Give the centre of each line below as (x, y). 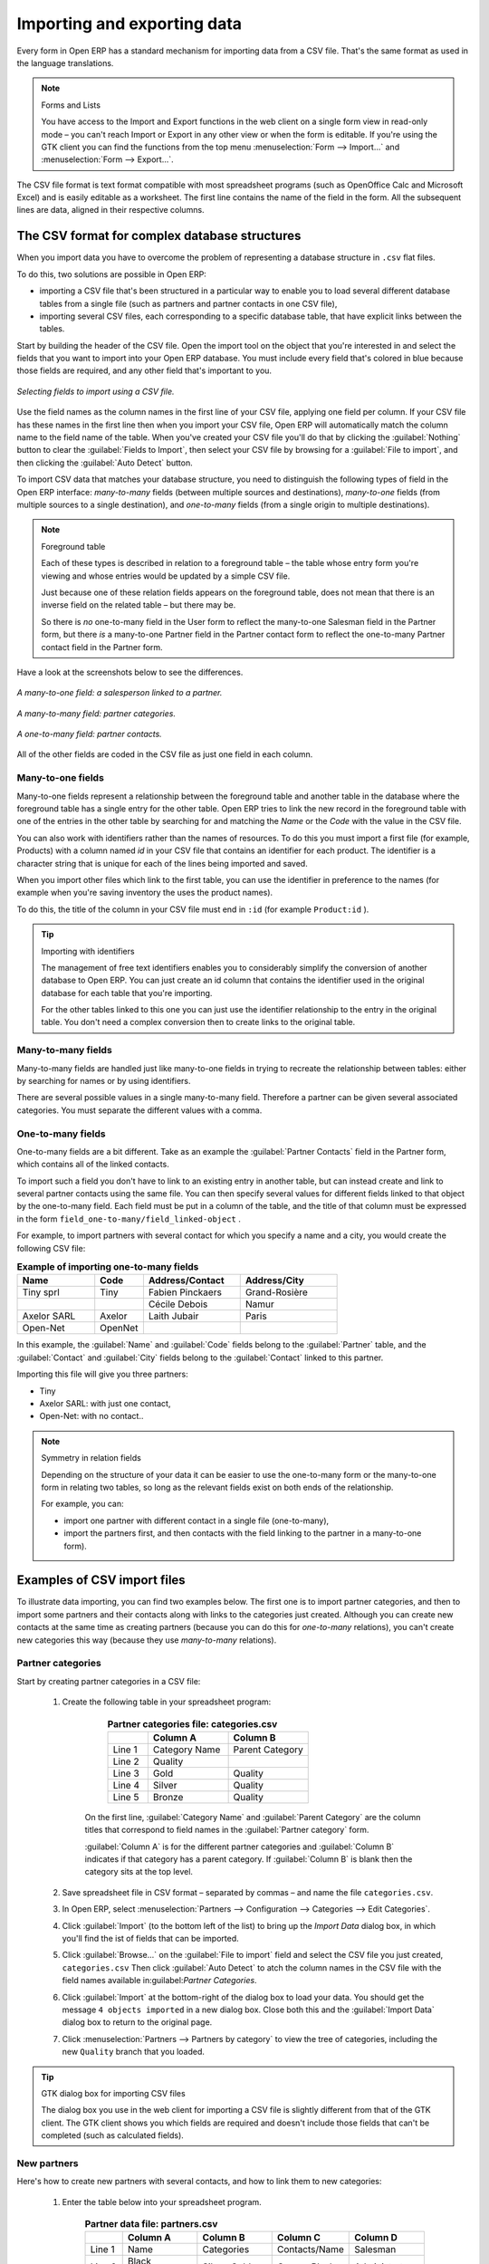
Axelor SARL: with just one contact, (105, 1403)
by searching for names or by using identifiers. (104, 1081)
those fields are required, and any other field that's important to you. (144, 370)
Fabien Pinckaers (185, 1292)
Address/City (275, 1281)
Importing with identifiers (88, 951)
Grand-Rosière (276, 1292)
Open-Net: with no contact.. (91, 1416)
